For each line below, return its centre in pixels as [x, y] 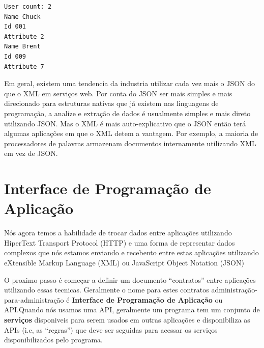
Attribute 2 [24, 36]
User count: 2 [28, 7]
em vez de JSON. [31, 153]
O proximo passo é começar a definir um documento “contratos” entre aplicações [130, 279]
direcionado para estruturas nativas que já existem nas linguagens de [111, 103]
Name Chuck [22, 17]
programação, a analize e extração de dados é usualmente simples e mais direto [127, 113]
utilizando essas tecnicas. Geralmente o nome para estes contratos [107, 290]
